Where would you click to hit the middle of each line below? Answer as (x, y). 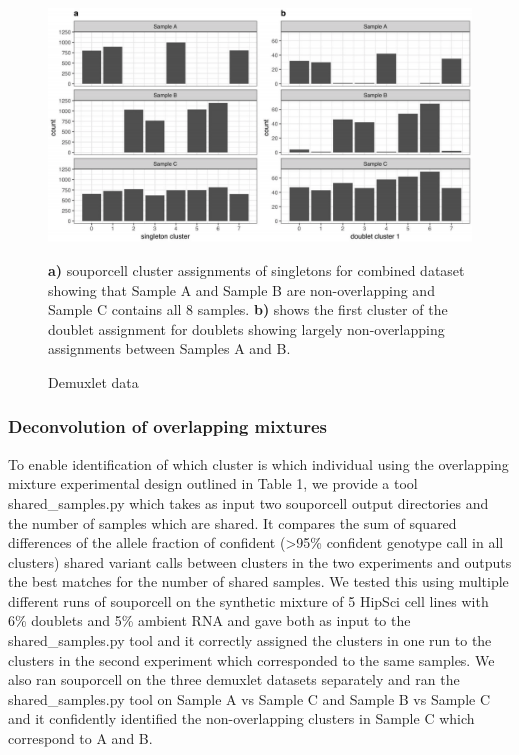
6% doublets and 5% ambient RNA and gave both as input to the (209, 620)
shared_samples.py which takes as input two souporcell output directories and (248, 502)
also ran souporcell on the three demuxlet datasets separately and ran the (234, 679)
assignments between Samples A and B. (169, 348)
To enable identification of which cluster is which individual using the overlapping (258, 463)
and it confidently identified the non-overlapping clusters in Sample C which (241, 718)
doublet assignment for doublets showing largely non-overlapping (246, 328)
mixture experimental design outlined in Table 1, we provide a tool (213, 483)
